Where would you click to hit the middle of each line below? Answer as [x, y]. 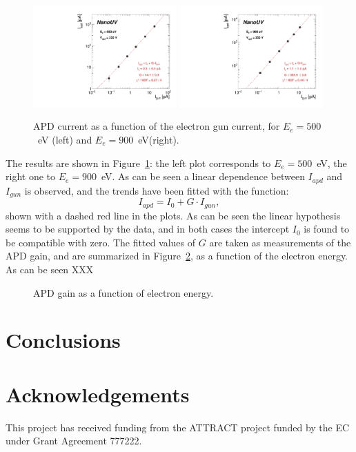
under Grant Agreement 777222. [74, 441]
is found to [327, 229]
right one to [30, 176]
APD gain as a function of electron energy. [123, 292]
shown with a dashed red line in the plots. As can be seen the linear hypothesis [173, 215]
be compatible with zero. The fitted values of [101, 242]
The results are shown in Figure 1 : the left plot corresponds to [138, 163]
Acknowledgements [98, 394]
